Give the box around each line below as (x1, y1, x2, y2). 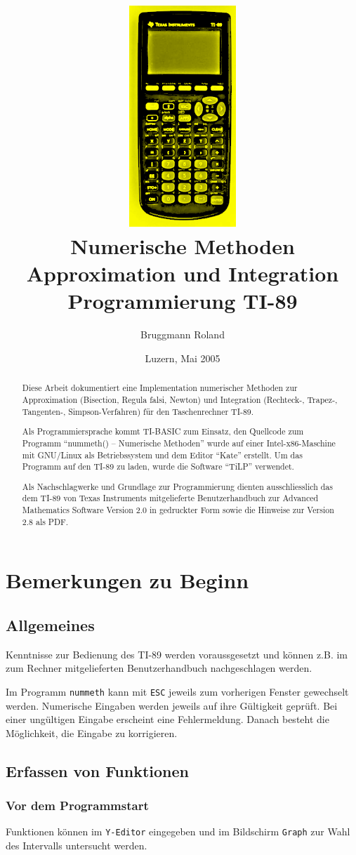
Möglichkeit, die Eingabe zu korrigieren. (6, 725, 178, 740)
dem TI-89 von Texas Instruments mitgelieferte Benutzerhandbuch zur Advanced (22, 492, 319, 504)
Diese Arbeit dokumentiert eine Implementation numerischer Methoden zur (22, 382, 298, 394)
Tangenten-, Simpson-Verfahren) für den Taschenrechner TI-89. (22, 405, 254, 417)
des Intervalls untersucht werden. (6, 838, 147, 853)
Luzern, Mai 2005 (145, 351, 220, 366)
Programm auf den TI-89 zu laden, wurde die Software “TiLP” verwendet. (22, 460, 294, 472)
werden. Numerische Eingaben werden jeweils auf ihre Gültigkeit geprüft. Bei (6, 698, 338, 712)
